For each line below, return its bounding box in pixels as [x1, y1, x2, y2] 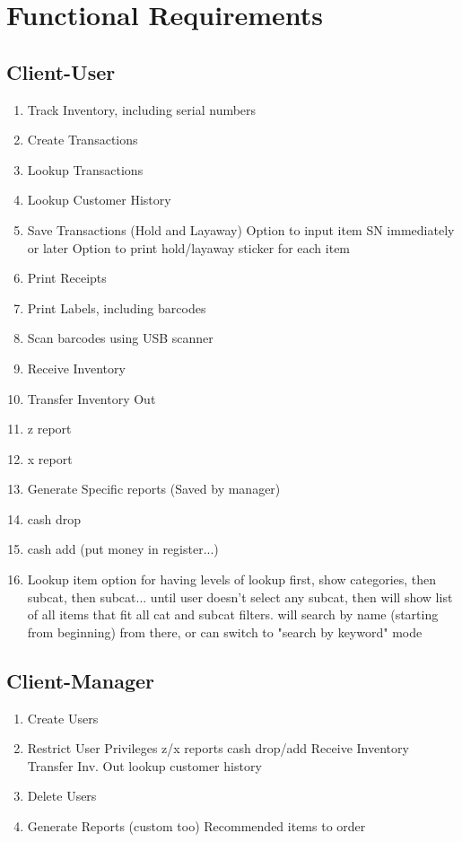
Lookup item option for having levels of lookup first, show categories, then [27, 570, 437, 589]
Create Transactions [27, 130, 138, 149]
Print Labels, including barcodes [27, 298, 206, 317]
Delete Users [27, 786, 97, 805]
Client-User [6, 57, 116, 85]
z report [27, 419, 72, 438]
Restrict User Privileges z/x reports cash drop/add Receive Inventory [27, 739, 409, 758]
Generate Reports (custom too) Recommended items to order [27, 817, 366, 836]
